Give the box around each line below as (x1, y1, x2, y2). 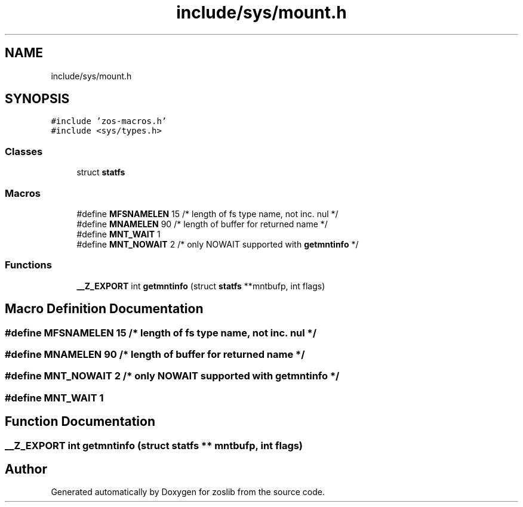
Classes (5, 145, 43, 157)
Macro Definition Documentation (5, 301, 204, 317)
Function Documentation (5, 414, 155, 429)
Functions (5, 259, 52, 271)
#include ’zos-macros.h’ (51, 116, 167, 126)
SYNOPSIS (5, 91, 70, 107)
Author (5, 461, 47, 477)
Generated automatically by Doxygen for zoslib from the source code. (51, 487, 325, 497)
